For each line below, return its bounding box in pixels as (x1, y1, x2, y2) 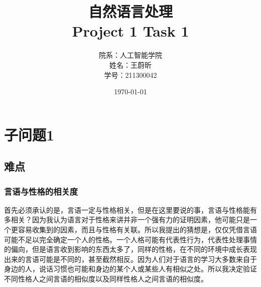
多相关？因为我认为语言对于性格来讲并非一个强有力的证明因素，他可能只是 (4, 214, 250, 225)
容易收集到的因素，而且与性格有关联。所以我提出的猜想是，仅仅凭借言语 (18, 224, 257, 235)
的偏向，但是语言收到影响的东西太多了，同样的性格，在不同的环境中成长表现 (4, 244, 257, 254)
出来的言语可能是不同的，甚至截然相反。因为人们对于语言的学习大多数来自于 (4, 253, 257, 264)
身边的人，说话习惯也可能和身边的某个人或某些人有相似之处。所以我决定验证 (4, 263, 257, 274)
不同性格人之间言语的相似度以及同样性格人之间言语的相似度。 (4, 273, 208, 284)
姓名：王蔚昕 (109, 59, 152, 70)
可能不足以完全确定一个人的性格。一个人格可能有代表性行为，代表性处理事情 (4, 234, 257, 244)
